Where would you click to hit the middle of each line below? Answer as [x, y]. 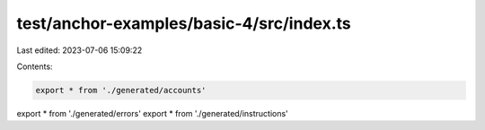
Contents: [35, 66]
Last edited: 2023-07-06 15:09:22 [79, 50]
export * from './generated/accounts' [121, 90]
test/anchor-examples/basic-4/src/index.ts [184, 23]
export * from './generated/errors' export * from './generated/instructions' [153, 113]
